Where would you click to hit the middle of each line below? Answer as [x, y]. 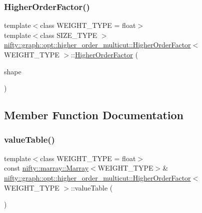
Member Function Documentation [94, 115]
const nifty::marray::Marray [46, 168]
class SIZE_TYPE [69, 35]
